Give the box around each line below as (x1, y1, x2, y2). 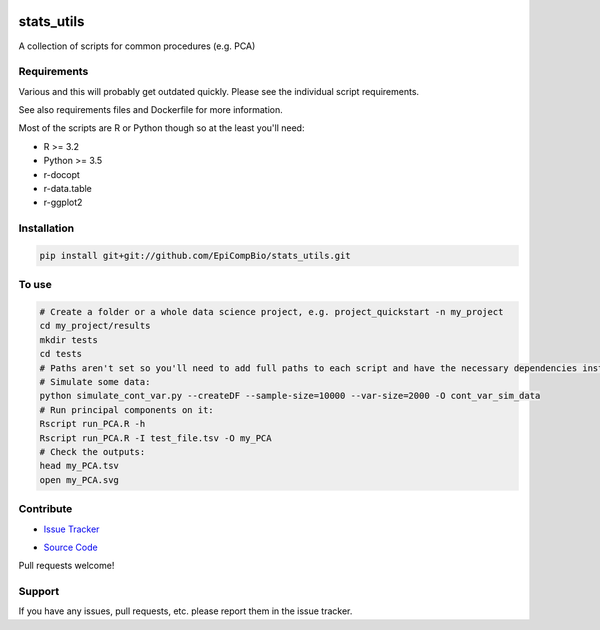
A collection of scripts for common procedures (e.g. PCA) (18, 40, 256, 52)
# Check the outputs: (39, 446, 146, 457)
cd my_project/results (39, 320, 151, 332)
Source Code (43, 541, 99, 553)
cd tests (39, 348, 83, 360)
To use (18, 278, 52, 292)
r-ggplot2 (43, 196, 83, 209)
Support (18, 585, 60, 599)
